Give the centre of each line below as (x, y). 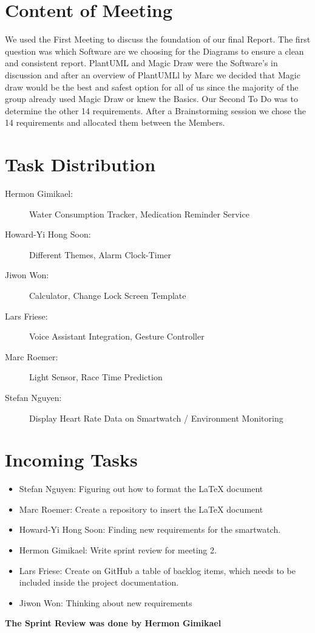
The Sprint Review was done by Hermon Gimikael (113, 623)
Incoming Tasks (71, 460)
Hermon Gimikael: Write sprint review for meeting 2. (118, 550)
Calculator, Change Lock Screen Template (108, 295)
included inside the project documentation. (99, 582)
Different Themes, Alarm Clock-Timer (100, 254)
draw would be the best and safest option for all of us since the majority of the (152, 87)
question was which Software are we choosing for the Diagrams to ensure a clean (154, 51)
